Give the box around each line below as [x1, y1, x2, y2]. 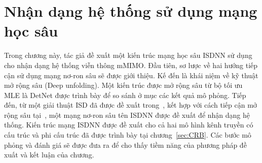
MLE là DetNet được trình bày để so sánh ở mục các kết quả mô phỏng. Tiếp [4, 89, 246, 100]
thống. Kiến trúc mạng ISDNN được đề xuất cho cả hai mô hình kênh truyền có [4, 119, 253, 130]
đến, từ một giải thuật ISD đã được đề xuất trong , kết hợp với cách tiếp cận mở [4, 100, 257, 110]
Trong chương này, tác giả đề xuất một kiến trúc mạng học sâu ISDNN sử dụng [4, 50, 252, 60]
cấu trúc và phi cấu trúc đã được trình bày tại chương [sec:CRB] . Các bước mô [4, 129, 251, 140]
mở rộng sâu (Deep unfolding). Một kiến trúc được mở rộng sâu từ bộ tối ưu [4, 80, 243, 90]
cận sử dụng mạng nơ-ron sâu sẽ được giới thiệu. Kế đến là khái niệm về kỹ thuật [4, 70, 258, 80]
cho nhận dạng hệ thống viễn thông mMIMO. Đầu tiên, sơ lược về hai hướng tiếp [4, 59, 258, 70]
